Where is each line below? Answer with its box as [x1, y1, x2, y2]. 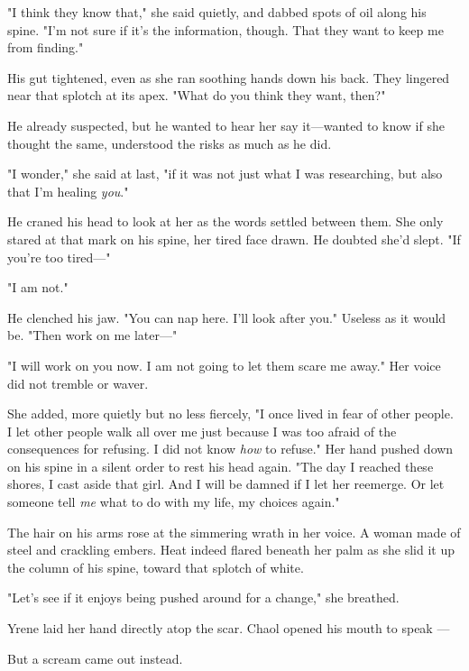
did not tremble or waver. [7, 373, 149, 392]
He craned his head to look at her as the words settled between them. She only [7, 212, 444, 231]
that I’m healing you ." [7, 181, 129, 200]
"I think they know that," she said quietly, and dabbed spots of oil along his [7, 3, 427, 21]
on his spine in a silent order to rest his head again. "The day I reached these [7, 456, 434, 475]
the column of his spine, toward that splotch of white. [7, 557, 304, 576]
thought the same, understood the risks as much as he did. [7, 133, 332, 152]
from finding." [7, 38, 84, 57]
